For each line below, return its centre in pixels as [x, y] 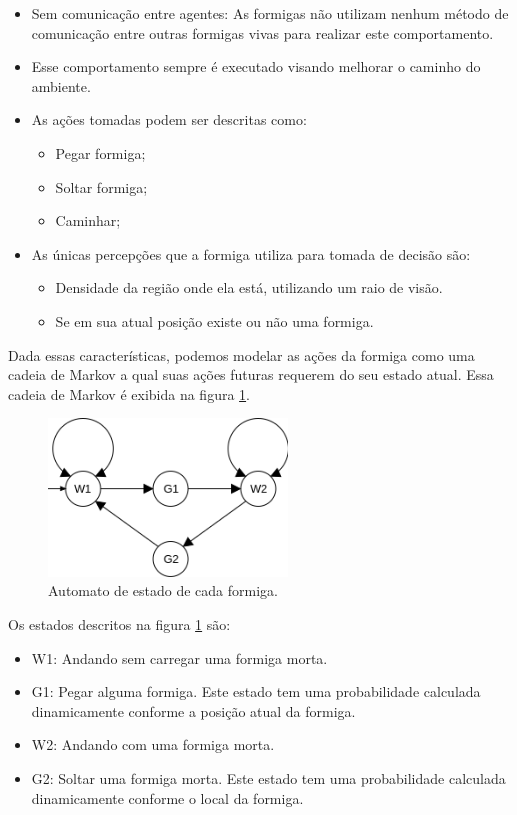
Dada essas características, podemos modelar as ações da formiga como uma [241, 354]
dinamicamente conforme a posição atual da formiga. [193, 710]
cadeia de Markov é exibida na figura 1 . [129, 393]
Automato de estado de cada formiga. [163, 590]
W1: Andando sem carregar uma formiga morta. [179, 657]
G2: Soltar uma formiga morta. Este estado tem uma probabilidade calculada [268, 778]
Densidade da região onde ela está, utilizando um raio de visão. [249, 287]
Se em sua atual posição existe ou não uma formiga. [214, 320]
